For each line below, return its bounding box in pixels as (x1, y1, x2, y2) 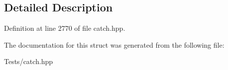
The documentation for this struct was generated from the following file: (4, 39, 225, 50)
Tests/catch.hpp (4, 56, 53, 67)
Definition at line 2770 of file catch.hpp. (4, 23, 125, 33)
